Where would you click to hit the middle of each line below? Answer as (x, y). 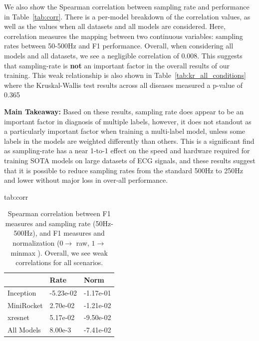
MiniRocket (25, 305)
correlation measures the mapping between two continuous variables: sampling (124, 36)
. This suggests (220, 55)
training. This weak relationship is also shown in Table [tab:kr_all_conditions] (125, 75)
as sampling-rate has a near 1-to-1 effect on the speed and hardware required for (127, 151)
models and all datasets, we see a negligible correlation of (92, 55)
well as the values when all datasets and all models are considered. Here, (115, 26)
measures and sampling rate (48, 223)
